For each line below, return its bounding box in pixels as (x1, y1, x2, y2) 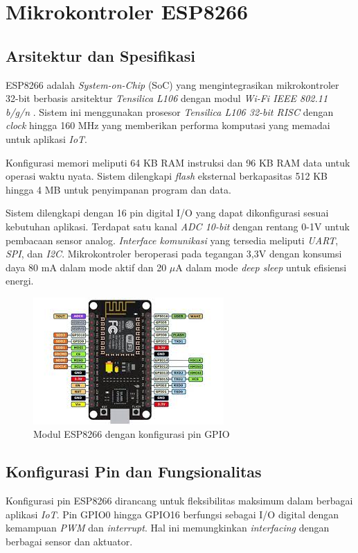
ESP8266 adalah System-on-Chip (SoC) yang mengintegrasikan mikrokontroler (6, 77, 339, 92)
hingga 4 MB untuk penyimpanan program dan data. (6, 182, 231, 196)
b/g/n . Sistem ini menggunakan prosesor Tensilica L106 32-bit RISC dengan (6, 104, 334, 119)
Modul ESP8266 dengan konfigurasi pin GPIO (33, 427, 230, 441)
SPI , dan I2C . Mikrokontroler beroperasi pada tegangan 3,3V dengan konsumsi (6, 246, 342, 261)
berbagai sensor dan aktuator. (6, 534, 133, 549)
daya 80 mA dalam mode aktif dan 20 (6, 260, 167, 274)
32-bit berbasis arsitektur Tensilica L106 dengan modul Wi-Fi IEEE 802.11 (6, 91, 328, 105)
